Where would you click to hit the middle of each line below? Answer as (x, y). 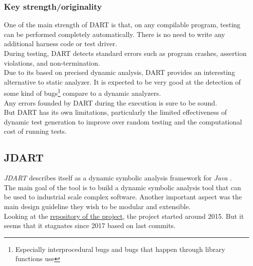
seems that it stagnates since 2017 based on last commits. (90, 225)
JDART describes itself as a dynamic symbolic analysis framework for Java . (118, 178)
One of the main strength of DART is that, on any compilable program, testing (122, 25)
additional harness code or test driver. (61, 44)
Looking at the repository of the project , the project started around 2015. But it (124, 216)
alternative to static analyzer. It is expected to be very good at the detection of (122, 81)
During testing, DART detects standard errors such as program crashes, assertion (125, 53)
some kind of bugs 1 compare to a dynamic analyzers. (82, 92)
